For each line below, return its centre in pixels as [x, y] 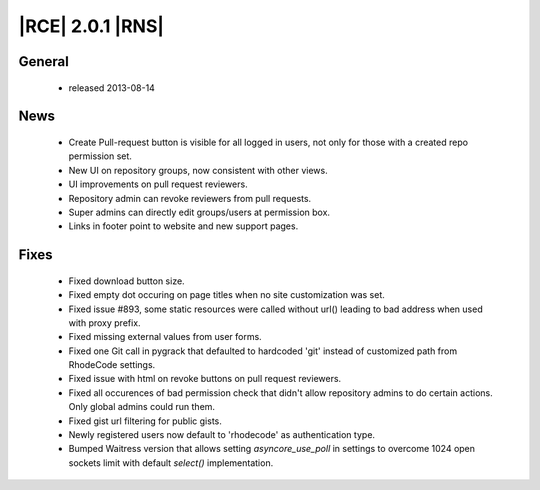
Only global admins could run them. [141, 407]
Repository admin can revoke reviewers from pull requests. [190, 198]
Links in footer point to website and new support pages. [183, 226]
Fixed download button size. [126, 281]
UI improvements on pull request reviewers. [158, 184]
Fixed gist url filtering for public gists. [145, 421]
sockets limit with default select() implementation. [171, 462]
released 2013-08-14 [111, 87]
